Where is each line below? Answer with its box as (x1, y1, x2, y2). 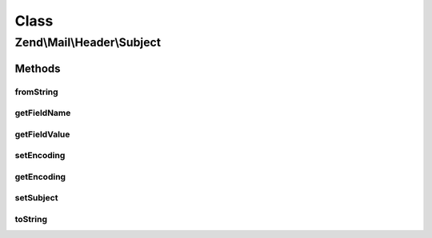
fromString (14, 86, 59, 97)
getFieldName (14, 108, 71, 119)
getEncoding (14, 171, 66, 182)
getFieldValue (14, 129, 70, 140)
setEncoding (14, 150, 66, 161)
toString (14, 213, 48, 224)
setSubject (14, 192, 58, 204)
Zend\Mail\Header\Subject (14, 35, 162, 50)
